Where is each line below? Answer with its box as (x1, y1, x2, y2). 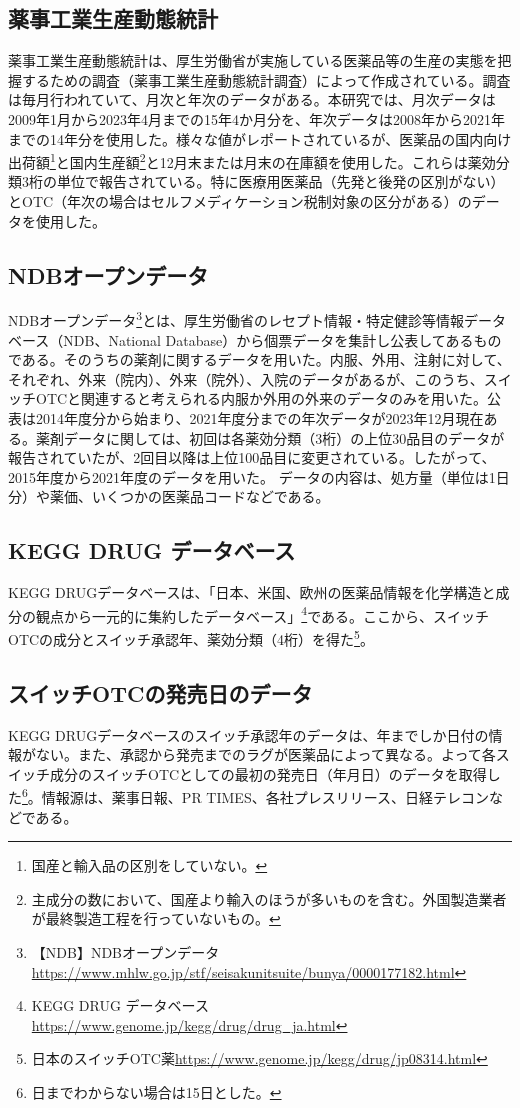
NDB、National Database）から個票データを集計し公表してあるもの (63, 329, 502, 350)
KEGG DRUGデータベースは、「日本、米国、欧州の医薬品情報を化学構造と (8, 582, 496, 603)
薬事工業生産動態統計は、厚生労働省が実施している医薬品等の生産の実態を (8, 50, 498, 71)
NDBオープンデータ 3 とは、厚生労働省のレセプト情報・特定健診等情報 (8, 307, 465, 331)
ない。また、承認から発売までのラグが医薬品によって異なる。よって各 (35, 744, 496, 765)
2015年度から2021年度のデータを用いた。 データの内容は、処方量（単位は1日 (8, 466, 510, 487)
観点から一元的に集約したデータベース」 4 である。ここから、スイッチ (35, 602, 490, 626)
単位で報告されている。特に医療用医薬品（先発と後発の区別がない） (56, 171, 505, 192)
